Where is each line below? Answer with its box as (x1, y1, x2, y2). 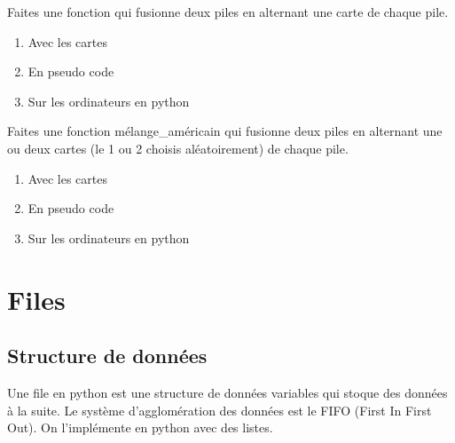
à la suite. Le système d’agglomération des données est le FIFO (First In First (7, 400, 432, 419)
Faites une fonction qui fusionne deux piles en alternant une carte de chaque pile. (7, 3, 449, 20)
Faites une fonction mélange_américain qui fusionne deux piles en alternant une (7, 122, 443, 140)
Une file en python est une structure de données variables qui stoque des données (7, 383, 448, 401)
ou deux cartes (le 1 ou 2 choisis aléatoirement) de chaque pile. (7, 138, 349, 157)
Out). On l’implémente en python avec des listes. (7, 418, 273, 437)
